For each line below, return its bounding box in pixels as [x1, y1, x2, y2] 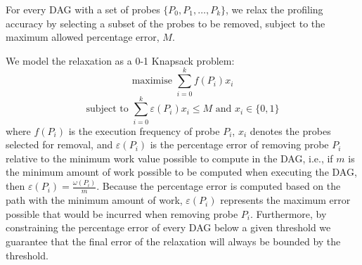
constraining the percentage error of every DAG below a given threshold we [6, 220, 331, 235]
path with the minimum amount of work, [6, 193, 183, 207]
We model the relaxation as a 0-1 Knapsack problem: [6, 53, 235, 67]
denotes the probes [250, 123, 331, 138]
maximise [131, 76, 172, 86]
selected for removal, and [6, 137, 113, 152]
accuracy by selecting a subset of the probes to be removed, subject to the [6, 15, 325, 30]
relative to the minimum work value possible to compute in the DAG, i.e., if [6, 150, 333, 165]
